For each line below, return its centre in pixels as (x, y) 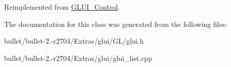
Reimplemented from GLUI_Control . (62, 7)
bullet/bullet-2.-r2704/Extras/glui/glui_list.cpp (78, 58)
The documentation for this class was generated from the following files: (116, 24)
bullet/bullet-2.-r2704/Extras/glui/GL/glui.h (74, 41)
